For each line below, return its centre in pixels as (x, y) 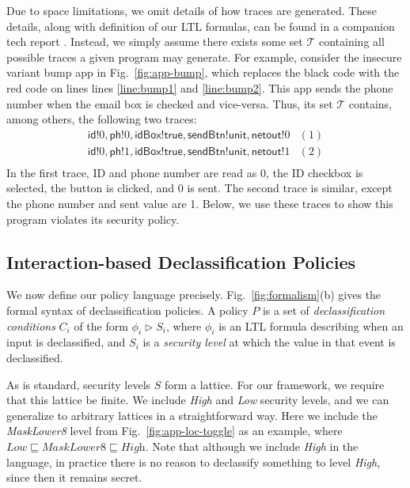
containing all (351, 42)
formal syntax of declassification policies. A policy (127, 310)
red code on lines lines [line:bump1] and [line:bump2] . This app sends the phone (200, 87)
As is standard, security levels (79, 384)
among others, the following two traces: (102, 119)
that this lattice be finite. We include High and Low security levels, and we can (198, 400)
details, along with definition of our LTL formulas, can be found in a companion (201, 26)
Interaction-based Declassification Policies (181, 261)
